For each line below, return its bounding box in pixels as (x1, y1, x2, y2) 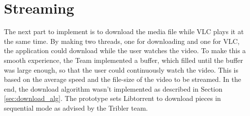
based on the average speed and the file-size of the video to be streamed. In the (4, 74, 241, 84)
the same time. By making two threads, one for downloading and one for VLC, (4, 36, 240, 46)
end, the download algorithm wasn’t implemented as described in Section (4, 83, 223, 94)
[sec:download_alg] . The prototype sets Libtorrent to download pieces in (4, 93, 221, 103)
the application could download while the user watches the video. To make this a (4, 45, 246, 56)
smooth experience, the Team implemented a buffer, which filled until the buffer (4, 55, 243, 65)
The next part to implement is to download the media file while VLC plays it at (4, 26, 244, 37)
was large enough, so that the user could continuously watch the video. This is (4, 64, 239, 75)
